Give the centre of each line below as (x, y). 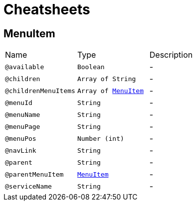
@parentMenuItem (34, 174)
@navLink (21, 150)
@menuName (23, 114)
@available (25, 67)
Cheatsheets (47, 9)
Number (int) (100, 138)
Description (171, 55)
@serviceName (28, 186)
